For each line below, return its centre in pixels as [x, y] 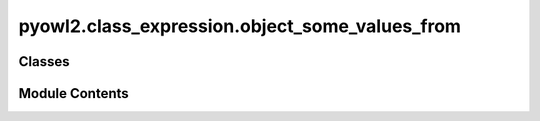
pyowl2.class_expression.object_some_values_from [240, 26]
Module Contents [73, 93]
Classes [44, 61]
